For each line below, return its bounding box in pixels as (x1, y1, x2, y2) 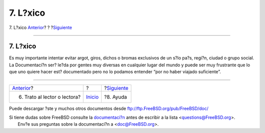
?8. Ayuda (104, 93, 127, 100)
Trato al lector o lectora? (24, 93, 81, 100)
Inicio (86, 93, 99, 100)
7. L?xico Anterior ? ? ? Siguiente (9, 25, 72, 30)
